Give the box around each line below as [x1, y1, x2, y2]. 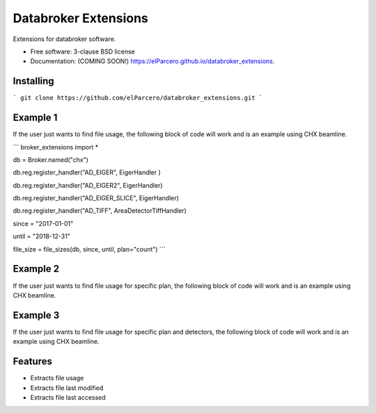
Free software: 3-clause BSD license [30, 47, 135, 56]
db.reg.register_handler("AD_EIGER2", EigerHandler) [13, 181, 163, 189]
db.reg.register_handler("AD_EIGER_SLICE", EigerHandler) [13, 194, 179, 202]
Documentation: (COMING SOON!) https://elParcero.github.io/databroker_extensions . [30, 57, 275, 65]
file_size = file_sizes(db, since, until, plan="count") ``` [13, 245, 166, 253]
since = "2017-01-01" [13, 219, 74, 227]
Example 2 [13, 263, 59, 275]
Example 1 [13, 112, 58, 124]
